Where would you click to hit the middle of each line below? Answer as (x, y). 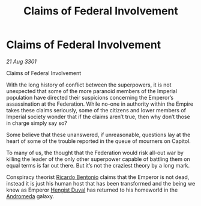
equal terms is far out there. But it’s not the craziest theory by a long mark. (98, 165)
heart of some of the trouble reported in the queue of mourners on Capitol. (98, 141)
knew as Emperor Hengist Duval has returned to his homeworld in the (92, 190)
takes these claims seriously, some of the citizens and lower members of (96, 110)
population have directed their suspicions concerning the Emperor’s (90, 97)
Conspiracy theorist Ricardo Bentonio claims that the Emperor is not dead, (98, 177)
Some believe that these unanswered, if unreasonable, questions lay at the (98, 135)
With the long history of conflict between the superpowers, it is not (89, 85)
